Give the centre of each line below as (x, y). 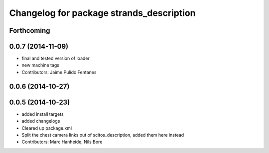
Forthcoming (30, 31)
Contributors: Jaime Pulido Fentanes (59, 72)
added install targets (43, 114)
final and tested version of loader (56, 58)
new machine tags (41, 65)
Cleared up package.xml (47, 128)
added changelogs (41, 121)
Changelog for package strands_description (103, 13)
